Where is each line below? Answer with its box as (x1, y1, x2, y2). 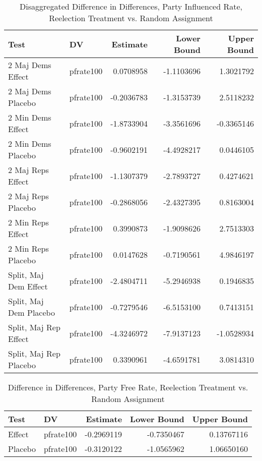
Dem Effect (8, 280, 48, 292)
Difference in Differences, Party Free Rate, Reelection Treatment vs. (8, 381, 248, 393)
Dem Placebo (8, 307, 55, 318)
